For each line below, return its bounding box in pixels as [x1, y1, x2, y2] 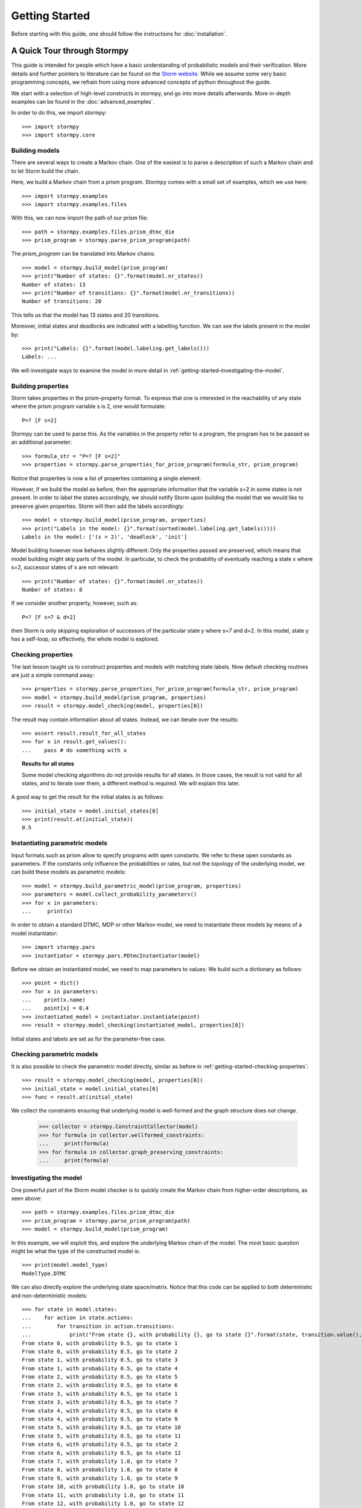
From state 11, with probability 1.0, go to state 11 [22, 1492, 184, 1498]
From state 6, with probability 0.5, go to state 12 [22, 1449, 181, 1456]
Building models [11, 146, 60, 154]
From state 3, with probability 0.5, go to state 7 [22, 1399, 178, 1405]
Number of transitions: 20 [22, 298, 102, 305]
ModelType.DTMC [22, 1270, 67, 1277]
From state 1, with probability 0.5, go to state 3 [22, 1357, 178, 1363]
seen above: [11, 1195, 42, 1202]
